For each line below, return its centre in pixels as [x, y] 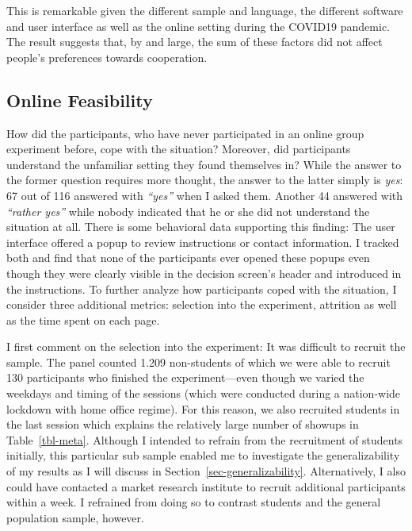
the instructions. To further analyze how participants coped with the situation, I [202, 289]
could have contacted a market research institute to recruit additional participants [206, 486]
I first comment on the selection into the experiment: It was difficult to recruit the [206, 346]
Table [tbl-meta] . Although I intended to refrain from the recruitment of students [205, 439]
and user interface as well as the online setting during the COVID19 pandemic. [198, 26]
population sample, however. [75, 517]
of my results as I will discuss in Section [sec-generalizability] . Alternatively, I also [206, 471]
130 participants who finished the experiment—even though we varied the [185, 377]
